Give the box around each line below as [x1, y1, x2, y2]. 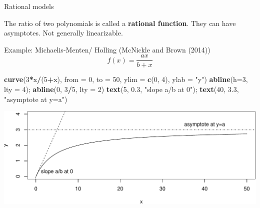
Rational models [4, 1, 54, 11]
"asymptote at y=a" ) [4, 93, 67, 104]
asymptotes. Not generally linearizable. [4, 27, 123, 38]
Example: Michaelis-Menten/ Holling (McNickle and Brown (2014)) [4, 44, 210, 54]
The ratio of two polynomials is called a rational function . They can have [4, 17, 236, 28]
